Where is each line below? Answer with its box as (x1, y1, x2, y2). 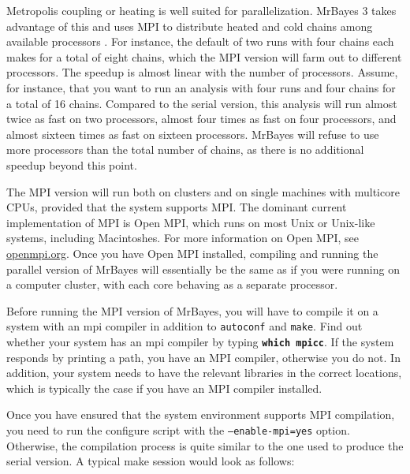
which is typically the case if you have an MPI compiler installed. (6, 379, 322, 396)
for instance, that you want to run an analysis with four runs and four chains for (6, 79, 396, 95)
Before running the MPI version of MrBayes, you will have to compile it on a (6, 302, 378, 319)
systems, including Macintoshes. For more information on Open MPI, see (6, 230, 360, 246)
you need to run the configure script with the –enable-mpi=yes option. (6, 421, 350, 438)
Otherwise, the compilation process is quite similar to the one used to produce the (6, 437, 404, 453)
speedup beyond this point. (6, 156, 137, 173)
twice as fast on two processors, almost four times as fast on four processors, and (6, 110, 397, 127)
